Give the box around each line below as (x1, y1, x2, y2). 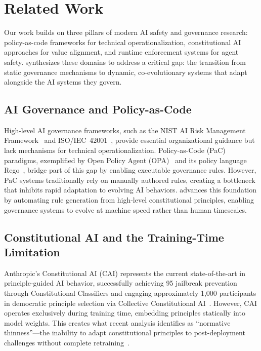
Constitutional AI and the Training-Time (4, 229, 224, 245)
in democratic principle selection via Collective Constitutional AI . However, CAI (4, 297, 257, 308)
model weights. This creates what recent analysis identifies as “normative (4, 317, 231, 328)
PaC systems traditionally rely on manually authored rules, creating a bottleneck (4, 174, 255, 185)
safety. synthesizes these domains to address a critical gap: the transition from (4, 56, 246, 67)
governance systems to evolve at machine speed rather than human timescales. (4, 204, 247, 215)
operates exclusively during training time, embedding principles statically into (4, 307, 245, 318)
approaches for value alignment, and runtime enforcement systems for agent (4, 47, 239, 57)
